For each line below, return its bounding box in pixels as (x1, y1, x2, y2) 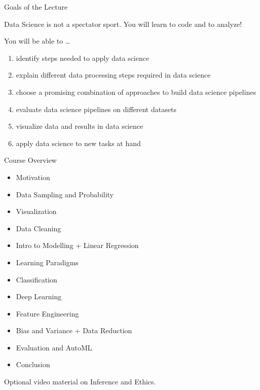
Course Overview (4, 155, 57, 165)
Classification (16, 274, 57, 285)
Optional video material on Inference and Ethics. (4, 376, 156, 387)
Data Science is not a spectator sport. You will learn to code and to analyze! (4, 18, 242, 29)
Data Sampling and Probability (16, 189, 114, 199)
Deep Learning (16, 291, 62, 302)
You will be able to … (4, 36, 70, 46)
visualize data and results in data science (16, 121, 143, 131)
